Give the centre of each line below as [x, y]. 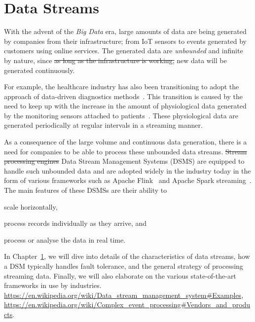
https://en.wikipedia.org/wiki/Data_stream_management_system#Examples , [124, 295]
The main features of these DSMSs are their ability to [86, 190]
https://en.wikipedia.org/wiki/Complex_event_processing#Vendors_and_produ [127, 304]
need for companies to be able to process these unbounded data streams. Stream [126, 151]
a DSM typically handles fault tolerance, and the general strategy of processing [124, 266]
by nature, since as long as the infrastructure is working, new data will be [115, 60]
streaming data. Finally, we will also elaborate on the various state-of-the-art [120, 275]
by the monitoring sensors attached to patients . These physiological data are [121, 115]
